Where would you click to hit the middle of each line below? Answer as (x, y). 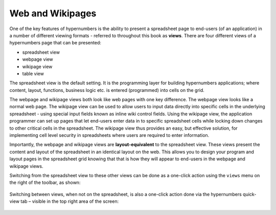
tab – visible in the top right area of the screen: (70, 201)
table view (33, 74)
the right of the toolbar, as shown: (45, 183)
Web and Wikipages (53, 13)
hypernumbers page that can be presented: (55, 43)
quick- (250, 194)
